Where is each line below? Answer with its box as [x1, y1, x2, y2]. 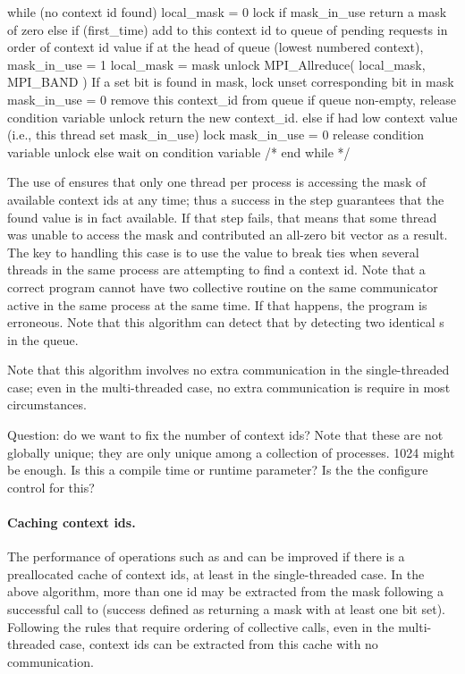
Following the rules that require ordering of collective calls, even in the [7, 617, 394, 636]
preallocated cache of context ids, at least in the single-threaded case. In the [7, 564, 425, 583]
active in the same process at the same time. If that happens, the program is [7, 295, 427, 314]
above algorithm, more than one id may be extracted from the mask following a [7, 582, 444, 601]
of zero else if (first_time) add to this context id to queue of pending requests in [7, 20, 448, 38]
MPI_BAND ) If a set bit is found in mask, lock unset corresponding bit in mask [7, 72, 454, 91]
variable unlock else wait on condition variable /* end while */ [7, 142, 351, 161]
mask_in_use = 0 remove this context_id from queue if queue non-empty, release [7, 89, 457, 108]
